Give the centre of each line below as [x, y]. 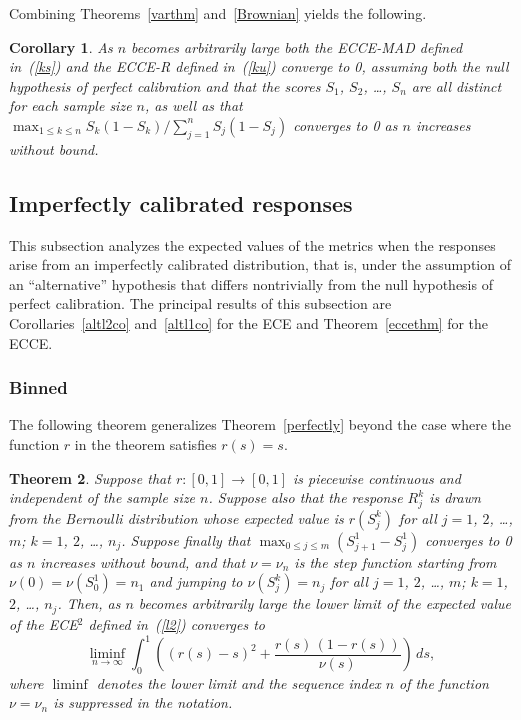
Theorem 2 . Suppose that [90, 477]
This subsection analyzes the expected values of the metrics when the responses [252, 244]
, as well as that [194, 105]
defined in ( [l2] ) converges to [177, 623]
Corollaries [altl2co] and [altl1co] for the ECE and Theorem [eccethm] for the [249, 322]
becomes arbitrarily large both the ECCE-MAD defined [297, 46]
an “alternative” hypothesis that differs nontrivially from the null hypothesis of [251, 283]
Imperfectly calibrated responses [181, 202]
